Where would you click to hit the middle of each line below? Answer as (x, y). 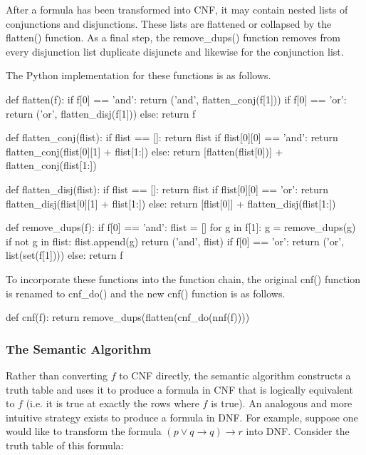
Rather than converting (57, 375)
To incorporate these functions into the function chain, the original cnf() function (183, 278)
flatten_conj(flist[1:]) (51, 165)
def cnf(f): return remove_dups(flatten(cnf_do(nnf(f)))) (128, 317)
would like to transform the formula (84, 431)
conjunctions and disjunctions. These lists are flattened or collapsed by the (169, 23)
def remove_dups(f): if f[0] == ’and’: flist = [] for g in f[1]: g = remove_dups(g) (181, 227)
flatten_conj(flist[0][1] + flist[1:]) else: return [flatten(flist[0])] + (145, 151)
